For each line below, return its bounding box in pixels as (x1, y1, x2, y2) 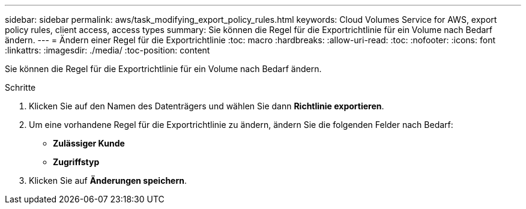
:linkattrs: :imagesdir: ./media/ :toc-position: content (5, 45, 210, 55)
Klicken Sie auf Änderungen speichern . (29, 175, 187, 186)
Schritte (5, 82, 36, 92)
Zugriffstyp (53, 157, 100, 167)
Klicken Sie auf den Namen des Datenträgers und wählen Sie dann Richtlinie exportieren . (29, 101, 384, 111)
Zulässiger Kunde (53, 138, 125, 148)
